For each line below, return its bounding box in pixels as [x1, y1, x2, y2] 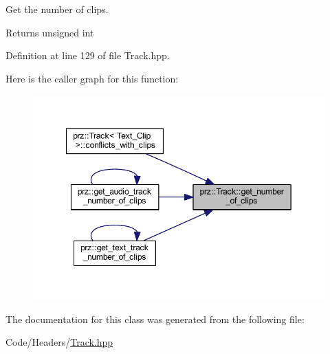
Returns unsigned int [5, 25, 94, 39]
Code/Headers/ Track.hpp [5, 335, 113, 349]
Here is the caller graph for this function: [5, 71, 179, 85]
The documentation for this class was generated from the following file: [5, 311, 305, 326]
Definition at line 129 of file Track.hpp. [5, 48, 170, 63]
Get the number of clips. [5, 2, 109, 16]
